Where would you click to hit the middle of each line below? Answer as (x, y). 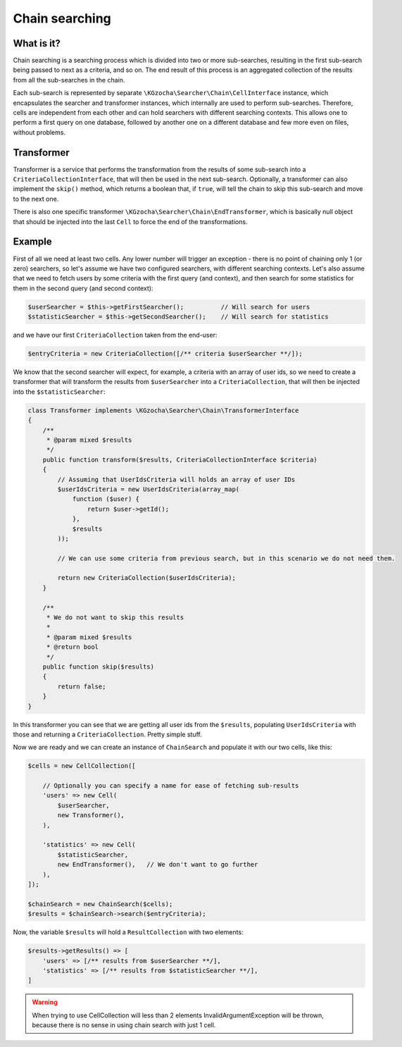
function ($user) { (106, 499)
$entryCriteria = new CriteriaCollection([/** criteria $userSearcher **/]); (165, 354)
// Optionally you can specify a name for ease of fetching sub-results (171, 786)
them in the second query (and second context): (83, 288)
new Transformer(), (91, 815)
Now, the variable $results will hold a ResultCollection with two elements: (128, 932)
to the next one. (36, 199)
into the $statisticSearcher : (59, 392)
